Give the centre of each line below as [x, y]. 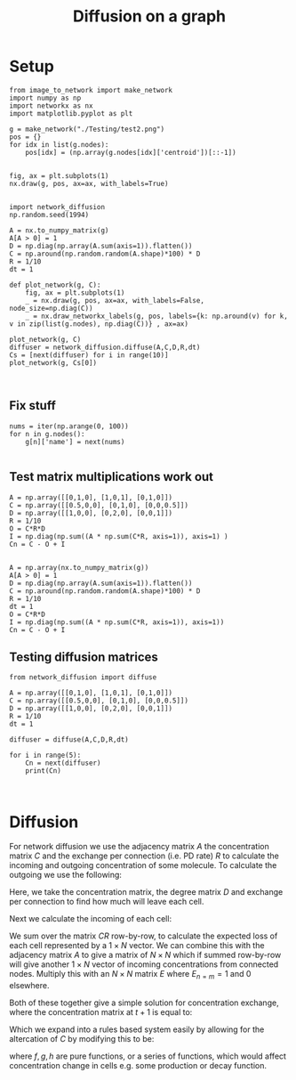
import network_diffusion [57, 207]
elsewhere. [29, 986]
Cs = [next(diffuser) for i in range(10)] [89, 355]
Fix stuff [32, 406]
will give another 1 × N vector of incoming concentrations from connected [144, 964]
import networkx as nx [51, 106]
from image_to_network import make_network [91, 90]
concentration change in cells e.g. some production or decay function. [138, 1066]
